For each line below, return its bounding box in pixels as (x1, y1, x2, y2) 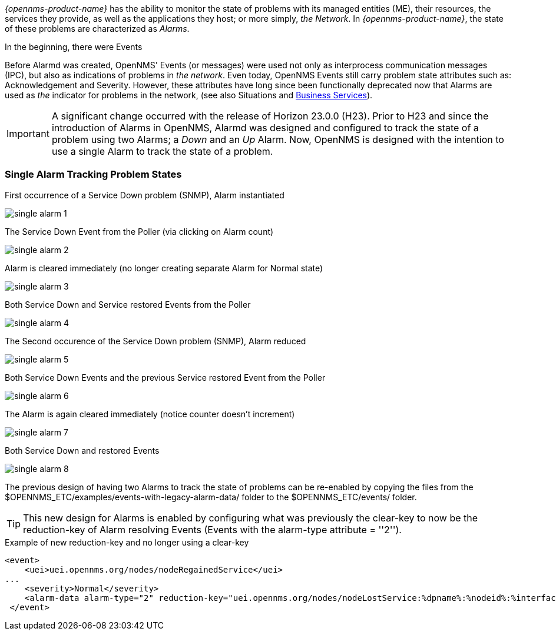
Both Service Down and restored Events (5, 445, 160, 456)
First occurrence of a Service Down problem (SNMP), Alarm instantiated (5, 189, 284, 200)
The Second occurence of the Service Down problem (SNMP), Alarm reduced (5, 335, 306, 346)
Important (6, 128, 49, 139)
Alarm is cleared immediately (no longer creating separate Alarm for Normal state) (5, 262, 323, 273)
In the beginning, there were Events (5, 42, 143, 52)
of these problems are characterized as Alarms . (5, 24, 190, 34)
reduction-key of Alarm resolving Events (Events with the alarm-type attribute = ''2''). (23, 523, 402, 536)
